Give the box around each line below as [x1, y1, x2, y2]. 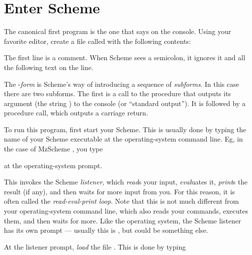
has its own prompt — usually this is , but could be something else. [4, 225, 208, 235]
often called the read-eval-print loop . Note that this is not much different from [4, 196, 239, 206]
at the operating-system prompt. [4, 160, 102, 170]
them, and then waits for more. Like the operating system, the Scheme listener [4, 215, 241, 225]
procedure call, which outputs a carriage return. [4, 108, 148, 118]
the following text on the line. [4, 62, 94, 72]
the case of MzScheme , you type [4, 144, 103, 154]
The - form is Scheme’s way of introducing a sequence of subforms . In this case [4, 78, 239, 89]
